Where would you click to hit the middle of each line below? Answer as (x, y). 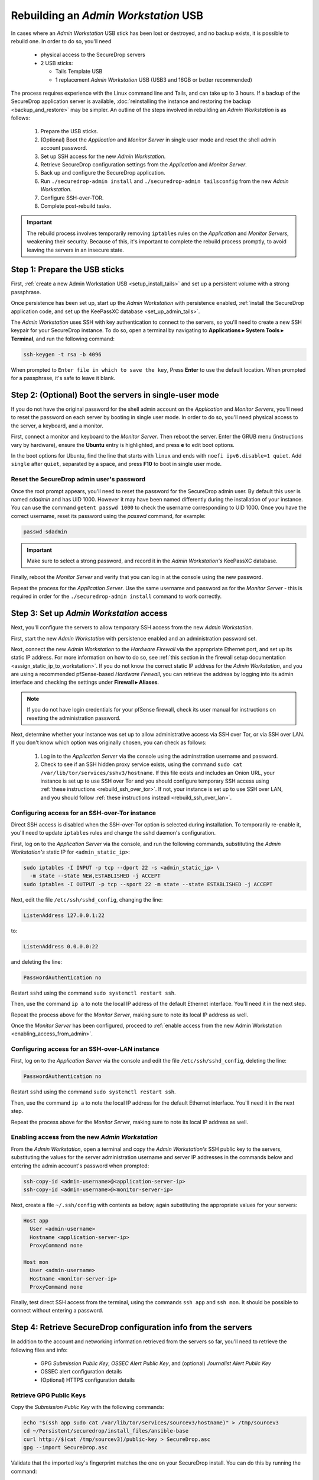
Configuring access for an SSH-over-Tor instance (84, 813)
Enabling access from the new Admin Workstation (84, 1137)
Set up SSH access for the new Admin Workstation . (103, 156)
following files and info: (39, 1350)
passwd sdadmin (45, 532)
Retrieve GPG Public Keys (48, 1395)
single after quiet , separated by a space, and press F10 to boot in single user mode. (116, 464)
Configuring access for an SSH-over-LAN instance (85, 1049)
